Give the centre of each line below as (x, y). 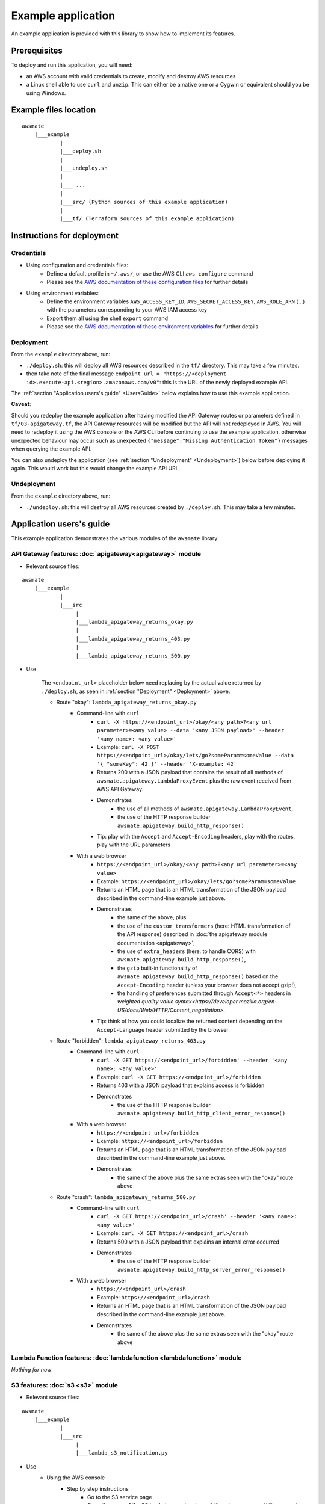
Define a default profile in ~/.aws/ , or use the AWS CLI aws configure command (150, 273)
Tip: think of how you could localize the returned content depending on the (190, 1021)
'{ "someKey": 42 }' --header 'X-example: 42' (167, 764)
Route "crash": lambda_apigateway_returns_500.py (126, 1197)
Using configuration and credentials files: (77, 265)
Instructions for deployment (65, 236)
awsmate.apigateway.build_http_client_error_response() (202, 1114)
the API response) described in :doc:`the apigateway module (193, 934)
